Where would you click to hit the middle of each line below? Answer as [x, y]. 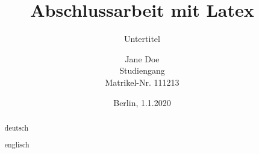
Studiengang [142, 70]
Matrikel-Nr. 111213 [142, 82]
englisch [17, 145]
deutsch [17, 127]
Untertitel [142, 39]
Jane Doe [142, 58]
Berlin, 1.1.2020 [142, 102]
